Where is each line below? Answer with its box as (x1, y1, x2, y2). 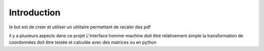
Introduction (9, 7, 61, 18)
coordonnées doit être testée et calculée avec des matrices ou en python (9, 39, 156, 45)
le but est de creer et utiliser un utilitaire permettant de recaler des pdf (9, 24, 151, 30)
